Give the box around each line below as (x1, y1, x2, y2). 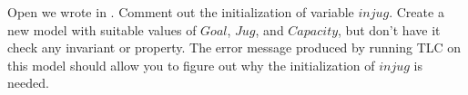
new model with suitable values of (7, 20, 197, 39)
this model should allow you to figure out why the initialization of (7, 55, 375, 74)
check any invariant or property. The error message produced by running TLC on (7, 38, 462, 57)
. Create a (389, 3, 444, 21)
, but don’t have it (338, 20, 441, 39)
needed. (7, 73, 49, 92)
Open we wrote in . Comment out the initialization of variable (7, 3, 354, 21)
